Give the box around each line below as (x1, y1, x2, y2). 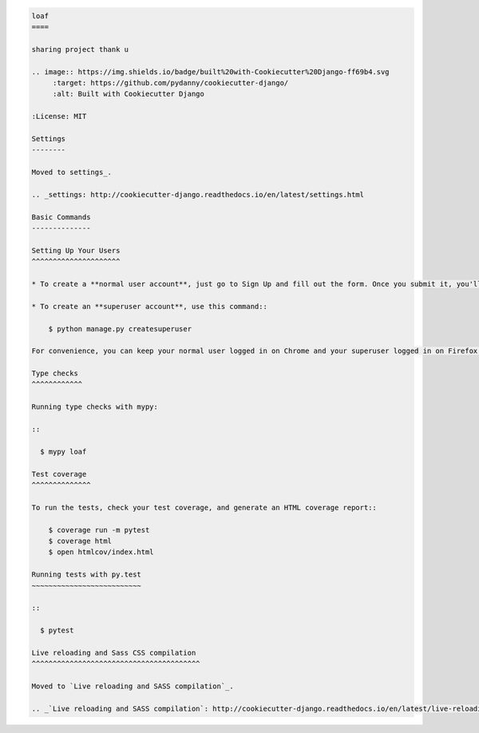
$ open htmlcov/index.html (48, 548, 155, 557)
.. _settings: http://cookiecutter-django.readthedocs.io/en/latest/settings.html (31, 190, 365, 199)
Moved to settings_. (31, 168, 112, 177)
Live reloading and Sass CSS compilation (31, 648, 196, 657)
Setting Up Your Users (31, 246, 121, 255)
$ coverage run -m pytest (48, 525, 150, 534)
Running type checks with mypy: (31, 402, 159, 411)
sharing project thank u (31, 45, 129, 53)
